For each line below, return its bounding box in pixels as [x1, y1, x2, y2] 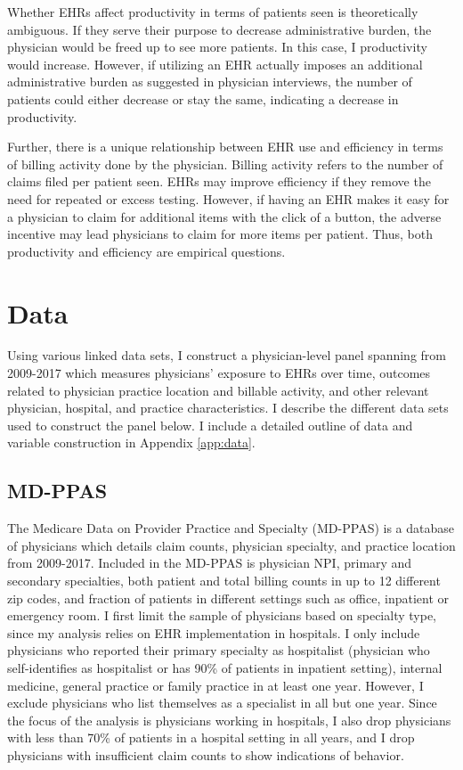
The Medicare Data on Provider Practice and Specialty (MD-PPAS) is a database [7, 519, 454, 537]
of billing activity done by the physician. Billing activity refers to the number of [7, 154, 443, 173]
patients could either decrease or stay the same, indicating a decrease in [7, 89, 399, 108]
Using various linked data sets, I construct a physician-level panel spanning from [7, 346, 446, 365]
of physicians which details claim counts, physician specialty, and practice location [7, 536, 456, 554]
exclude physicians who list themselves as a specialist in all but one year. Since [7, 693, 437, 712]
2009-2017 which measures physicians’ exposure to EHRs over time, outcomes [7, 364, 431, 382]
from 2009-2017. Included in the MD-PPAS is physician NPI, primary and [7, 553, 412, 572]
